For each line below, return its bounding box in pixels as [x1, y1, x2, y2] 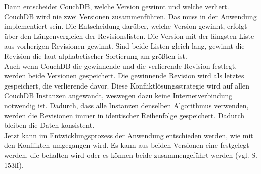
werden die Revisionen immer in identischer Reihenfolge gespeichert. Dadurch [4, 110, 245, 120]
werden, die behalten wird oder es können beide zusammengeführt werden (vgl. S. [4, 149, 257, 160]
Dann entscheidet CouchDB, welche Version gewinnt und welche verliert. [4, 1, 229, 11]
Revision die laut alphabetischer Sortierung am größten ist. [4, 50, 187, 61]
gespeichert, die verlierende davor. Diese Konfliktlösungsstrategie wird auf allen [4, 80, 249, 91]
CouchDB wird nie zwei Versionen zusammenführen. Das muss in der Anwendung [4, 11, 257, 21]
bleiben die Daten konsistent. [4, 120, 95, 130]
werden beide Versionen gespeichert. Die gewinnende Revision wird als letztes [4, 70, 244, 81]
